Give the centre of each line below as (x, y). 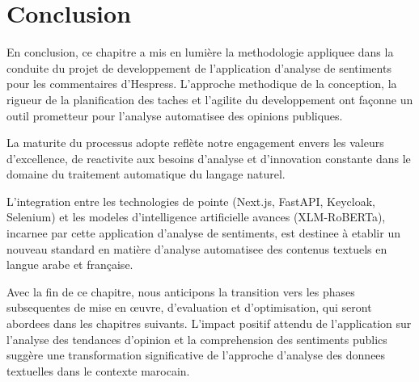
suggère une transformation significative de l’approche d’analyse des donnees (196, 355)
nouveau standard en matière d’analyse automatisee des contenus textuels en (197, 248)
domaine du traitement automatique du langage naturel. (146, 174)
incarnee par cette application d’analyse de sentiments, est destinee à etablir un (203, 233)
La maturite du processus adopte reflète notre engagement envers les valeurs (195, 143)
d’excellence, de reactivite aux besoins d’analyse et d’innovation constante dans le (209, 158)
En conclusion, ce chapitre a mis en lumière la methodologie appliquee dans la (200, 52)
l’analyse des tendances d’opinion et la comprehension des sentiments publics (197, 339)
